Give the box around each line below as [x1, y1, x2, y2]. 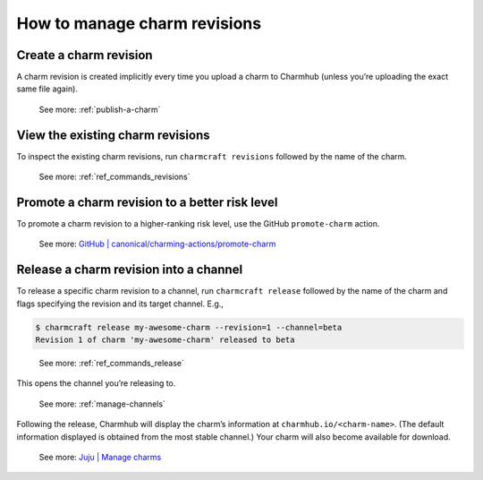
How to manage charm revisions [16, 13, 262, 33]
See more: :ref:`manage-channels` [38, 399, 165, 409]
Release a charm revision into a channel [16, 262, 243, 278]
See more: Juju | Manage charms [38, 452, 162, 463]
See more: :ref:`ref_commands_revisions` [38, 171, 191, 183]
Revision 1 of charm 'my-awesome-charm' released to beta [35, 335, 295, 345]
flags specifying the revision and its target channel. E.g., [16, 298, 224, 309]
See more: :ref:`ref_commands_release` [38, 358, 185, 369]
